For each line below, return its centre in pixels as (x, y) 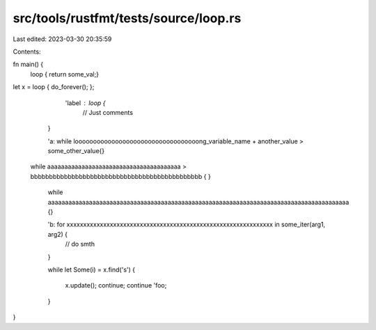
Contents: (27, 52)
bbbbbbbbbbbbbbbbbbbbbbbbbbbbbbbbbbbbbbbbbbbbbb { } (121, 176)
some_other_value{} (76, 151)
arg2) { (58, 234)
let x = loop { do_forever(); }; (54, 87)
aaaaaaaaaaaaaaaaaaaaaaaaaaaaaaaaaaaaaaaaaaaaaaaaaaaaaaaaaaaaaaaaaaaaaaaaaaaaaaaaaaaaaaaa (198, 202)
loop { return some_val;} (65, 74)
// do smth (80, 244)
